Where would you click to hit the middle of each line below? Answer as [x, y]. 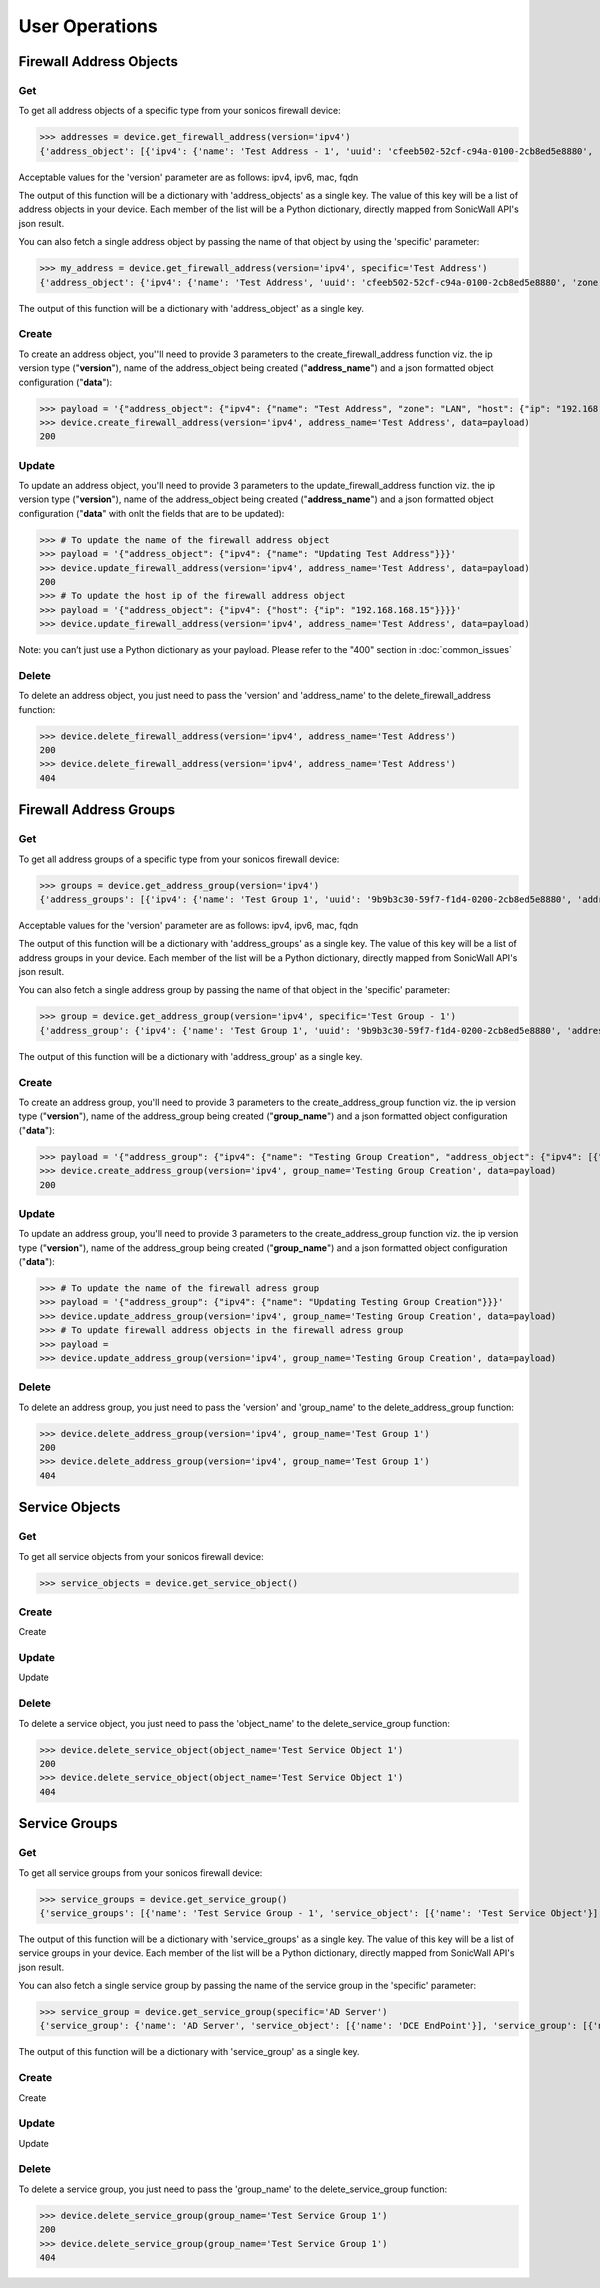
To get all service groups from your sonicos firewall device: [140, 1872]
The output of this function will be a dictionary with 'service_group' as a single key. [189, 2052]
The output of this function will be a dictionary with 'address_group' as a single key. [190, 1056]
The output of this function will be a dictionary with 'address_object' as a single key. [191, 308]
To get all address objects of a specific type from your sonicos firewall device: [179, 111]
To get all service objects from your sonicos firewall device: [141, 1556]
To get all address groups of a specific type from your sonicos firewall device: [179, 859]
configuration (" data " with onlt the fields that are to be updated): [151, 513]
